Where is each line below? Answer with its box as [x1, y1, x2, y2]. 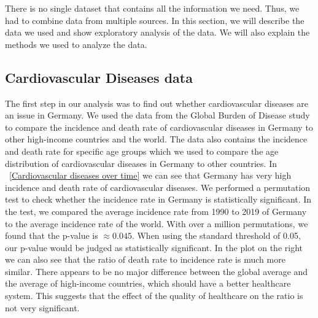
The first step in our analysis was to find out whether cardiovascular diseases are [5, 96, 309, 109]
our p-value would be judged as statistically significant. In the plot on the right [5, 241, 303, 254]
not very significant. [5, 301, 80, 314]
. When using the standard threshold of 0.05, [131, 229, 301, 242]
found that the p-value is [5, 229, 98, 242]
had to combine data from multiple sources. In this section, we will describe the [5, 14, 304, 26]
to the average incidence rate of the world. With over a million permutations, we [5, 217, 308, 230]
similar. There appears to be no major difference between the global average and [5, 265, 308, 277]
